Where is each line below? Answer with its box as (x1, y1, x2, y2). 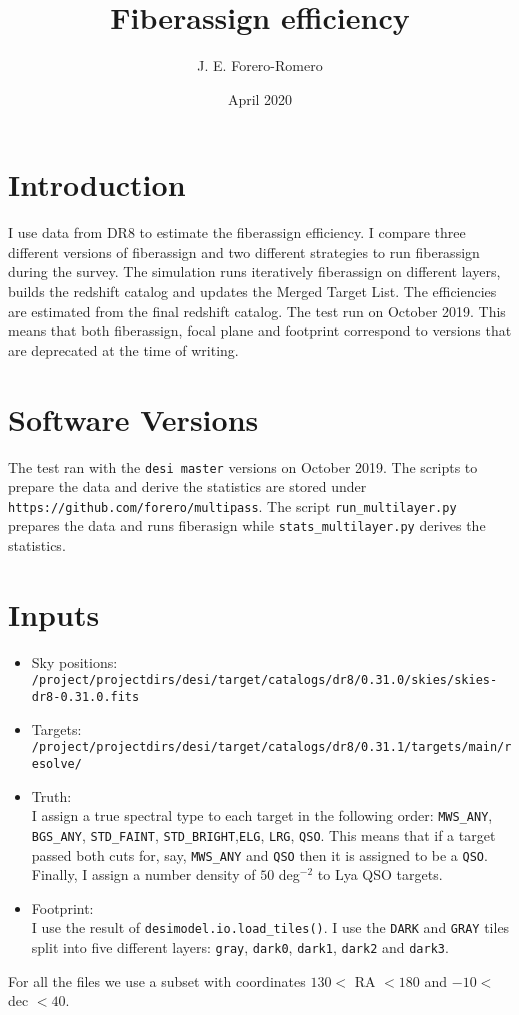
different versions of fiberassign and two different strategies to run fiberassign (8, 241, 480, 262)
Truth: (31, 785, 72, 806)
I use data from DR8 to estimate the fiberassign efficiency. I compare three (8, 222, 466, 243)
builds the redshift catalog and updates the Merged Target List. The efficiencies (8, 281, 497, 302)
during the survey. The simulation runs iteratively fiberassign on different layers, (8, 261, 501, 282)
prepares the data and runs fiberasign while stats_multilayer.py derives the (8, 515, 486, 536)
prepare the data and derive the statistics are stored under (8, 476, 367, 497)
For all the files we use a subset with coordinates (8, 970, 306, 991)
